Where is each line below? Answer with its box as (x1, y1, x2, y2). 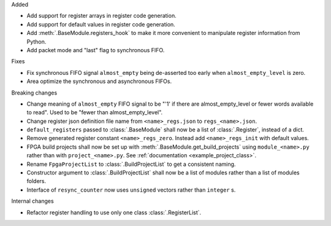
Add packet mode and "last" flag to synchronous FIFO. (26, 46, 165, 53)
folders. (26, 177, 46, 185)
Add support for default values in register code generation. (26, 20, 176, 28)
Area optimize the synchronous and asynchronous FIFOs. (26, 77, 172, 85)
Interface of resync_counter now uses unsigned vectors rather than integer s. (26, 186, 236, 193)
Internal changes (11, 197, 55, 205)
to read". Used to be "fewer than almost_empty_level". (26, 109, 163, 116)
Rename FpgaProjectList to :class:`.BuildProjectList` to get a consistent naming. (26, 160, 236, 168)
